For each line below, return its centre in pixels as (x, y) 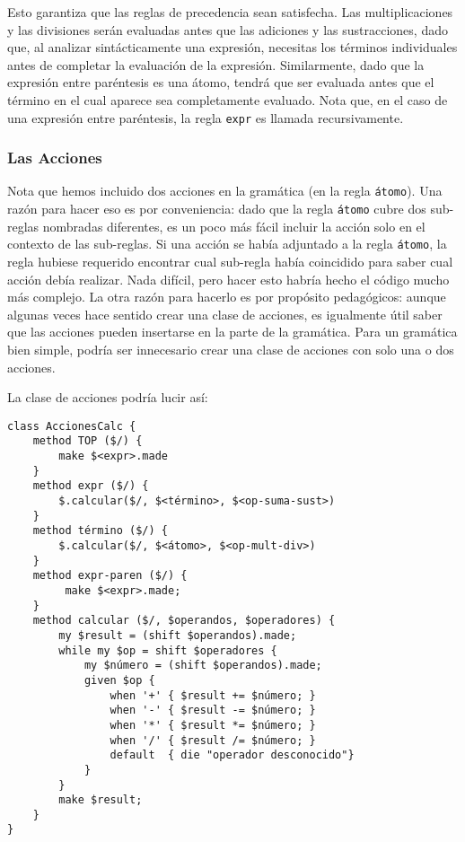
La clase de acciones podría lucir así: (108, 397)
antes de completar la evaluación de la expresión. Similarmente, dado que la (216, 64)
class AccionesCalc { (72, 426)
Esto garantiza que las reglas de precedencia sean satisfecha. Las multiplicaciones (230, 12)
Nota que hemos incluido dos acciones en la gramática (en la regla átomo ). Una (225, 191)
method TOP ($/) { (88, 441)
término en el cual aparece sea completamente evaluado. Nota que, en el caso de (228, 99)
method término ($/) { (100, 531)
